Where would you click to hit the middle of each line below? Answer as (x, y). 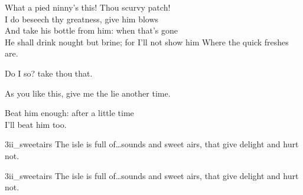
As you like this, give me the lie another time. (88, 93)
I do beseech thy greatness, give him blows (82, 19)
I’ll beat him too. (36, 124)
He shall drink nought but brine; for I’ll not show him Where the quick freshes (147, 42)
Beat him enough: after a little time (69, 113)
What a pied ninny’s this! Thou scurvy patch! (88, 7)
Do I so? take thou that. (49, 73)
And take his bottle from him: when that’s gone (92, 30)
